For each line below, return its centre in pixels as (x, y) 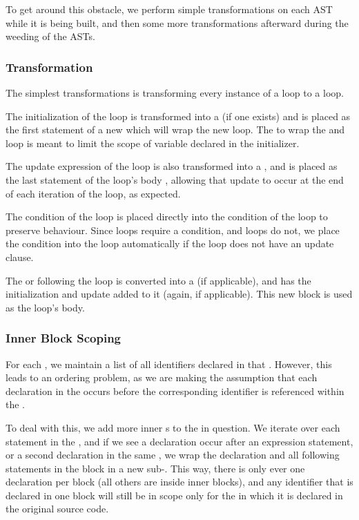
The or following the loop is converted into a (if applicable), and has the (158, 280)
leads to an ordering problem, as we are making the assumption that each (162, 377)
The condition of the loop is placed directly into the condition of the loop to (167, 216)
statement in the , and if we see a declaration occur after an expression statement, (179, 441)
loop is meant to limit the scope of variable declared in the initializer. (153, 143)
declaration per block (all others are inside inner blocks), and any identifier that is (179, 482)
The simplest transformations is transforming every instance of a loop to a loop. (175, 93)
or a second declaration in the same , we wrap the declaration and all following (173, 455)
